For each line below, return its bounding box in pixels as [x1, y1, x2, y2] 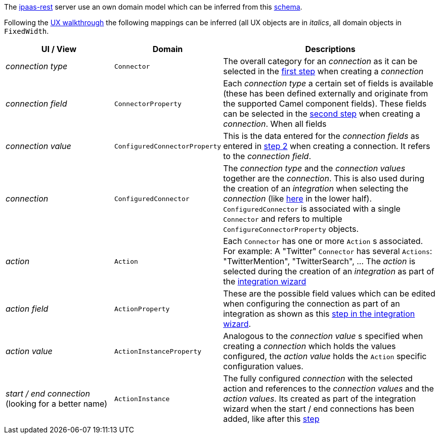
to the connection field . [223, 151, 311, 161]
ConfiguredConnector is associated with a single [223, 204, 401, 214]
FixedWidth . [4, 27, 49, 35]
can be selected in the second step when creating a [223, 109, 420, 119]
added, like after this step [223, 414, 320, 424]
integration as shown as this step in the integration [223, 309, 415, 319]
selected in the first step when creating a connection [223, 66, 424, 76]
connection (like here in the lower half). [223, 193, 372, 204]
